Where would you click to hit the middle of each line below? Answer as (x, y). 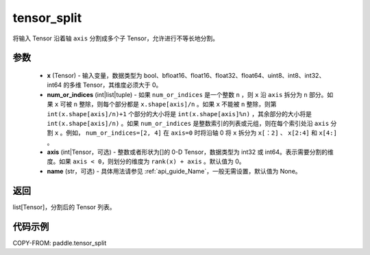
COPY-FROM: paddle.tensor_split (60, 243)
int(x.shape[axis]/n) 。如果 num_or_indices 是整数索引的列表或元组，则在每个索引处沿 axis (188, 123)
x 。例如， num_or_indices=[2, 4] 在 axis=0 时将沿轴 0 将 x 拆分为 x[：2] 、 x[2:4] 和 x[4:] (196, 133)
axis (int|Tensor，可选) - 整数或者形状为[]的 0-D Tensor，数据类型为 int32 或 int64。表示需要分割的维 (190, 152)
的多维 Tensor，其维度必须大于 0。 (112, 85)
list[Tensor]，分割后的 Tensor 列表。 (64, 207)
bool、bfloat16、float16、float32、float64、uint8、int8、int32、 (234, 75)
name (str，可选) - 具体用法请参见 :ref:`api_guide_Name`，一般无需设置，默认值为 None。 (174, 171)
